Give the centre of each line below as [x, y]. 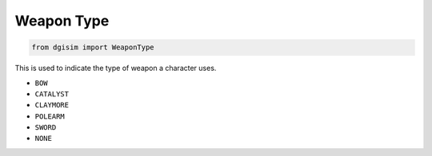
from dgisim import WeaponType [93, 47]
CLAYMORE [52, 105]
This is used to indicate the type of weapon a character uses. [116, 68]
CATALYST [52, 94]
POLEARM [50, 116]
